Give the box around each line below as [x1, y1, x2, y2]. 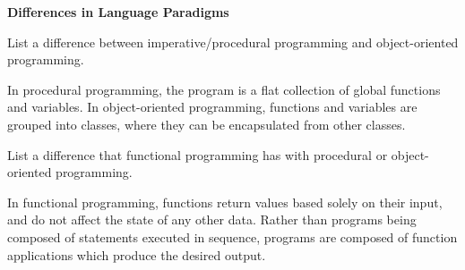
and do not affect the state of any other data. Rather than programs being [7, 210, 417, 229]
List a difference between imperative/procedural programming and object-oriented [7, 32, 459, 51]
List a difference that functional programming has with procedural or [7, 145, 388, 164]
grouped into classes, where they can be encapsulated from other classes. [7, 114, 406, 133]
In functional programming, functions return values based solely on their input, [7, 192, 443, 211]
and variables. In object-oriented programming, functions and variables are [7, 97, 418, 116]
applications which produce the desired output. [7, 245, 266, 264]
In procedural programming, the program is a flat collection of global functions [7, 80, 441, 98]
